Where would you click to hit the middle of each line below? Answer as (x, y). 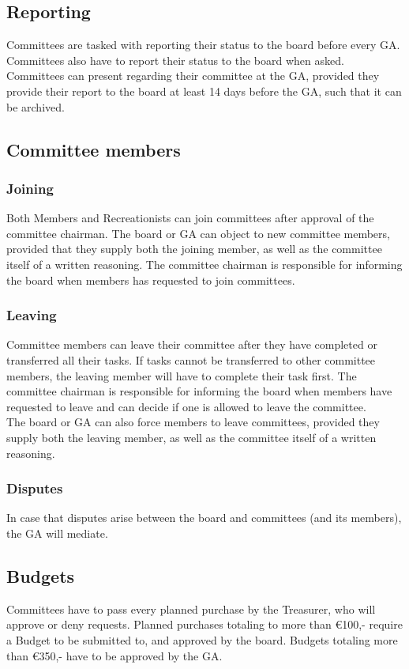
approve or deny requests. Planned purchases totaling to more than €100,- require (204, 624)
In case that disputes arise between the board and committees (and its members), (204, 518)
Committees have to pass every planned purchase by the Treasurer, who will (191, 609)
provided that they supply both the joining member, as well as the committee (194, 249)
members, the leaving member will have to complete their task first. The (182, 375)
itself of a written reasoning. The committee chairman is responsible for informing (204, 264)
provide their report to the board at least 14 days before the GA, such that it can (204, 91)
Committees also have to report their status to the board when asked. (175, 60)
